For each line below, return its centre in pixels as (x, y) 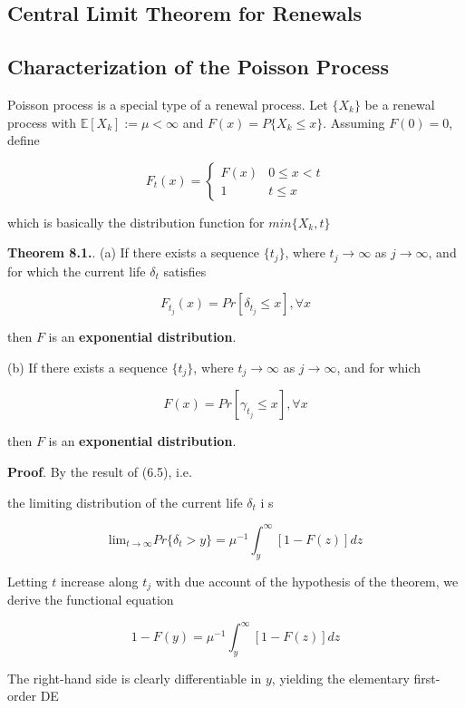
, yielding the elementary (340, 678)
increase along (99, 581)
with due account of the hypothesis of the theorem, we (307, 581)
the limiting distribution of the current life (125, 502)
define (24, 140)
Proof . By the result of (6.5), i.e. (100, 472)
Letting (28, 581)
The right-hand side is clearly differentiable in (135, 678)
